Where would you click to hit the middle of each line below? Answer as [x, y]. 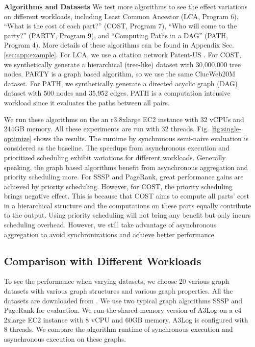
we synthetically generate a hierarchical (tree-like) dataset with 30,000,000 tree [122, 64]
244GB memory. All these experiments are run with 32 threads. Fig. [106, 129]
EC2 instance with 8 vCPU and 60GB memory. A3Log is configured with [138, 319]
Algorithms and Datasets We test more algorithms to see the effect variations [126, 6]
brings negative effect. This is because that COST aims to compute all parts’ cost [127, 196]
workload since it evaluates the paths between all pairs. [87, 102]
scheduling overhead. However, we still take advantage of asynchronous [110, 225]
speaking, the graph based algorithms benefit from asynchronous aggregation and [126, 167]
